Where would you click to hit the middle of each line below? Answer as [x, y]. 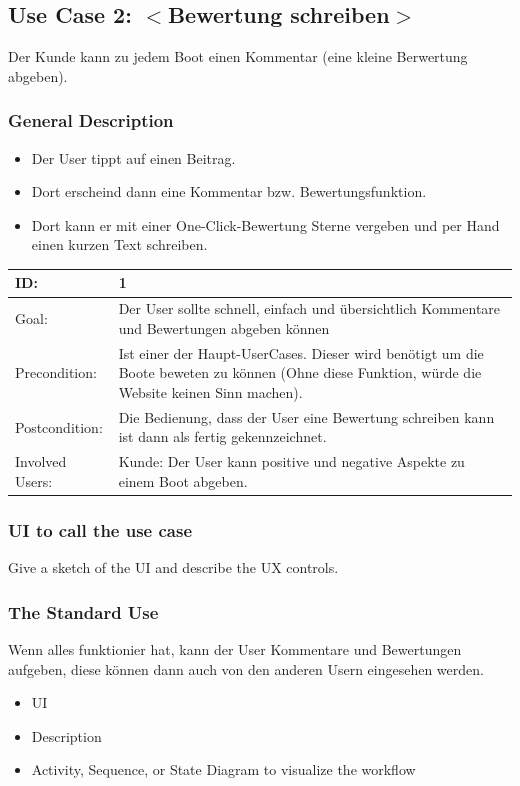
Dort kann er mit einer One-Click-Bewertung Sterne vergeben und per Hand [265, 224]
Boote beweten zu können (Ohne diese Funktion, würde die [300, 372]
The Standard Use [83, 611]
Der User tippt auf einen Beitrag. [133, 157]
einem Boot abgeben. [183, 480]
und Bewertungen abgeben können [224, 327]
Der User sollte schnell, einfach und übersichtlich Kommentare [309, 308]
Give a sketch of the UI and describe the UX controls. [173, 567]
